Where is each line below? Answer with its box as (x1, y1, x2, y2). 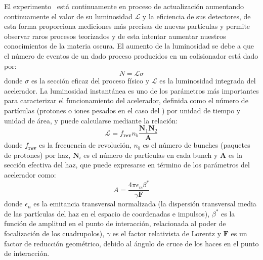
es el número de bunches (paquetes (143, 140, 250, 150)
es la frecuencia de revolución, (39, 140, 131, 150)
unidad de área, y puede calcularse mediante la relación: (4, 115, 178, 125)
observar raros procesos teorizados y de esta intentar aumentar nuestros (4, 30, 226, 41)
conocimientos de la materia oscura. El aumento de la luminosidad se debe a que (4, 40, 254, 51)
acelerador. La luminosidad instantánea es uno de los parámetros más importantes (4, 85, 259, 96)
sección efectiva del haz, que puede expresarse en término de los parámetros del (4, 159, 250, 170)
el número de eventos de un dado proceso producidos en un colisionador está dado (4, 50, 258, 61)
